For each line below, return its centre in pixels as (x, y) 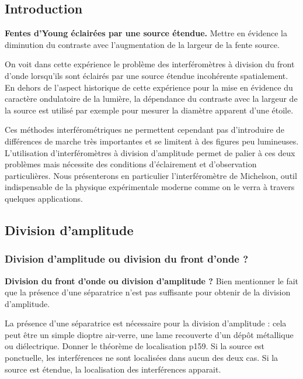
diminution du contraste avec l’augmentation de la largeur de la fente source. (142, 44)
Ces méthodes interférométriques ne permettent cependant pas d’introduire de (144, 130)
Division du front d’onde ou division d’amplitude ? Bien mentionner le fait (152, 280)
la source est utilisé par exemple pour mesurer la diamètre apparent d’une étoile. (149, 110)
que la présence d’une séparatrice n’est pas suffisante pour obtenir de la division (148, 292)
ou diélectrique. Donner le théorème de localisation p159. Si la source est (135, 346)
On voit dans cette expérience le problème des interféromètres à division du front (150, 64)
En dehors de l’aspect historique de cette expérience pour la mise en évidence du (149, 87)
